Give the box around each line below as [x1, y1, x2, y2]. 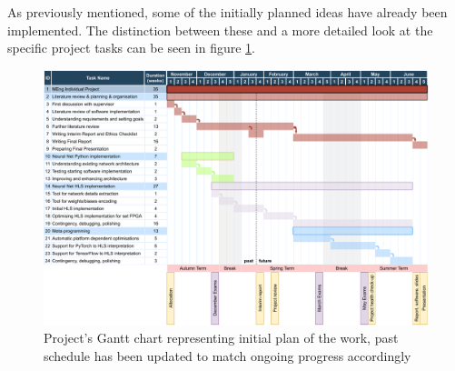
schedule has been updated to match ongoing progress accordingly [44, 346, 411, 365]
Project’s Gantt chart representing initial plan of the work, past [44, 328, 399, 347]
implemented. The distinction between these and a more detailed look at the [7, 20, 433, 39]
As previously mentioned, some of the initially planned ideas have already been [7, 3, 448, 21]
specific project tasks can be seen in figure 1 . [7, 38, 255, 57]
